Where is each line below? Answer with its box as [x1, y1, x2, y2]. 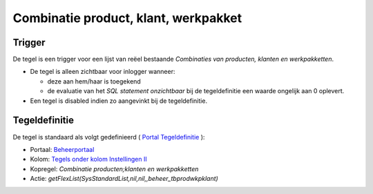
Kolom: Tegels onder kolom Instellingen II [30, 155, 148, 164]
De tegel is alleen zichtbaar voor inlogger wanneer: [30, 68, 175, 76]
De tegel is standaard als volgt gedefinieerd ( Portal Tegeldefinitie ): [12, 133, 205, 141]
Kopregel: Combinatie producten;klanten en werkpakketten [30, 164, 199, 173]
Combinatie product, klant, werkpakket [12, 10, 242, 26]
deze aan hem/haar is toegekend [47, 77, 141, 86]
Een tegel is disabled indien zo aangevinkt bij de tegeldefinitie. [30, 97, 207, 105]
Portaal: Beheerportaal [30, 145, 95, 153]
